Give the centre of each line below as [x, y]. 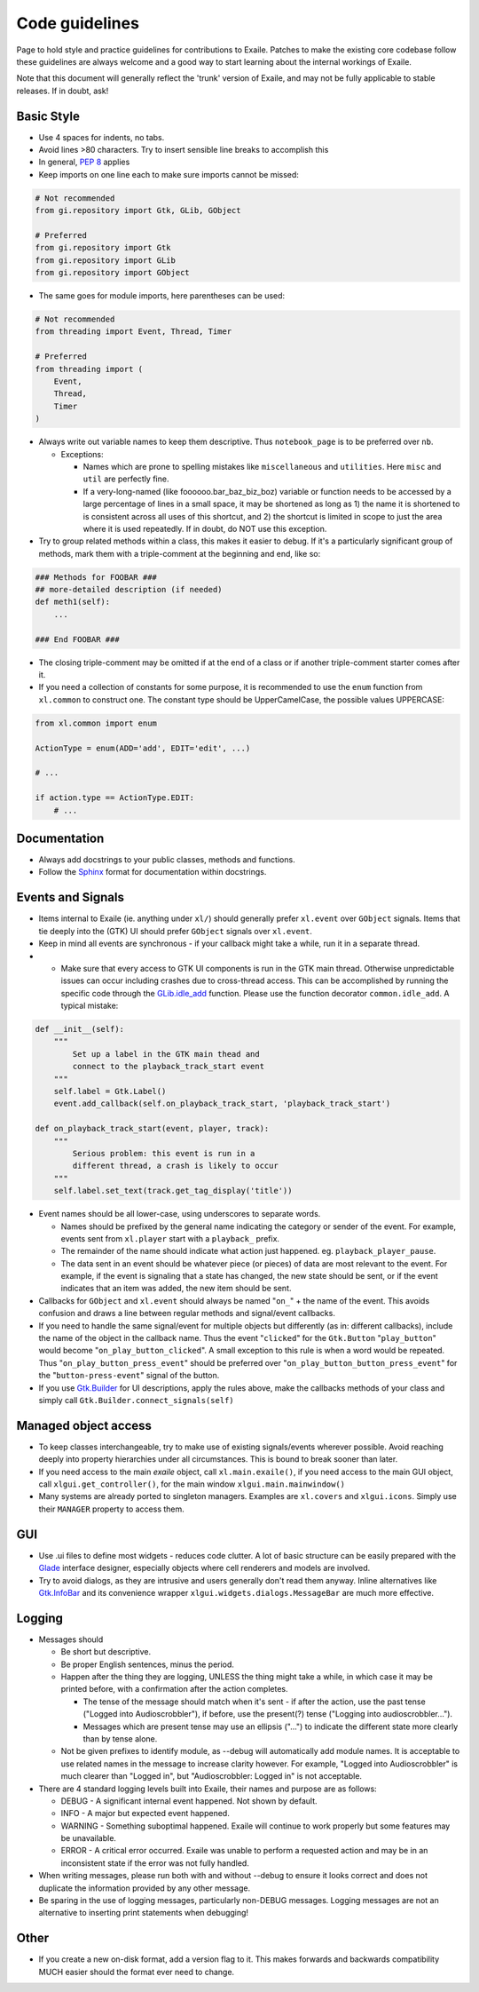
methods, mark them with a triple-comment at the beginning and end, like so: [180, 553]
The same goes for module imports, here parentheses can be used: [162, 296]
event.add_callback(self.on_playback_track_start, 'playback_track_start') [222, 1104]
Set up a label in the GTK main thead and [166, 1054]
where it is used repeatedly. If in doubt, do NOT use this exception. [205, 528]
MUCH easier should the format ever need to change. [137, 1972]
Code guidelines [78, 23]
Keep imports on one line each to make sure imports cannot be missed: [169, 174]
